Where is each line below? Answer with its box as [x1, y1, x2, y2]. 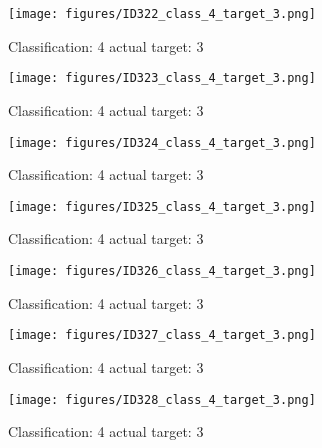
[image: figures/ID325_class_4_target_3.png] [8, 199, 316, 214]
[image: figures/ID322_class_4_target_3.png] [8, 7, 316, 21]
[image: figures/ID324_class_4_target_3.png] [8, 135, 316, 150]
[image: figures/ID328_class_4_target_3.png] [8, 392, 316, 407]
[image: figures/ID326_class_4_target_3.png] [8, 264, 316, 278]
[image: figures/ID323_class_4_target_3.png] [8, 71, 316, 86]
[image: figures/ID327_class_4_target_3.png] [8, 328, 316, 343]
